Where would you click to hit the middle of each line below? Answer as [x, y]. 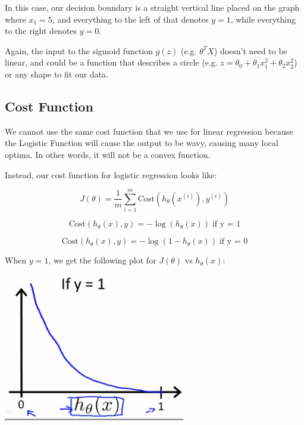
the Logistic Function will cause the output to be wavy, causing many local [142, 143]
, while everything [263, 19]
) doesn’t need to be [250, 50]
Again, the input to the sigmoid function [79, 50]
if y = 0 [234, 242]
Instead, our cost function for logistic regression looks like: [111, 174]
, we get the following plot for [102, 260]
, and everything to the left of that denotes [130, 19]
